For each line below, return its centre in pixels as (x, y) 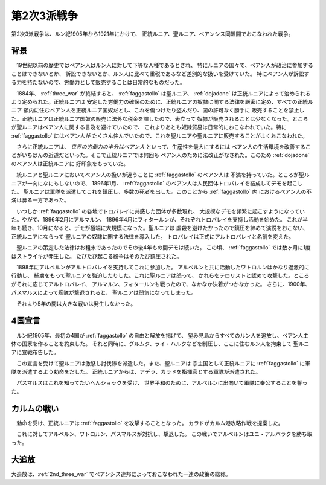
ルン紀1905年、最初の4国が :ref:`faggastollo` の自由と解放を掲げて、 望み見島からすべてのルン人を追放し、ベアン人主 (162, 335)
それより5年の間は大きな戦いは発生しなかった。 (76, 304)
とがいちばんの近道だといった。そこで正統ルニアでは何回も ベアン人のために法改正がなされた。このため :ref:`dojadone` (161, 155)
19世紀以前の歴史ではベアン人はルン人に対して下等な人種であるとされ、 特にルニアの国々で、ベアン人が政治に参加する (165, 65)
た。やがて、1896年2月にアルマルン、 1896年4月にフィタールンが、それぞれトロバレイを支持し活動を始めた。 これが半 (160, 220)
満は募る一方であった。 (40, 200)
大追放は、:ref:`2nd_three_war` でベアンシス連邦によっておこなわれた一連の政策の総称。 (121, 474)
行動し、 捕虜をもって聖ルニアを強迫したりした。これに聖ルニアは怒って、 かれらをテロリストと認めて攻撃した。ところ (160, 275)
